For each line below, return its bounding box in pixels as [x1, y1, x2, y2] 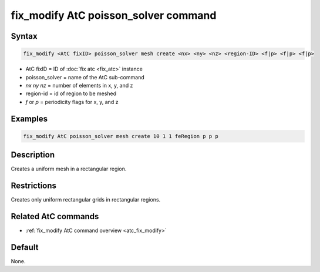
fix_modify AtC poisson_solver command [11, 9, 217, 22]
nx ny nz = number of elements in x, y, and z [25, 82, 133, 89]
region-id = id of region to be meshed [25, 90, 117, 97]
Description [11, 150, 55, 160]
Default [11, 242, 39, 252]
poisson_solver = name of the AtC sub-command [25, 73, 144, 80]
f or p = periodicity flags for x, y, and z [25, 98, 119, 105]
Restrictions [11, 181, 57, 191]
